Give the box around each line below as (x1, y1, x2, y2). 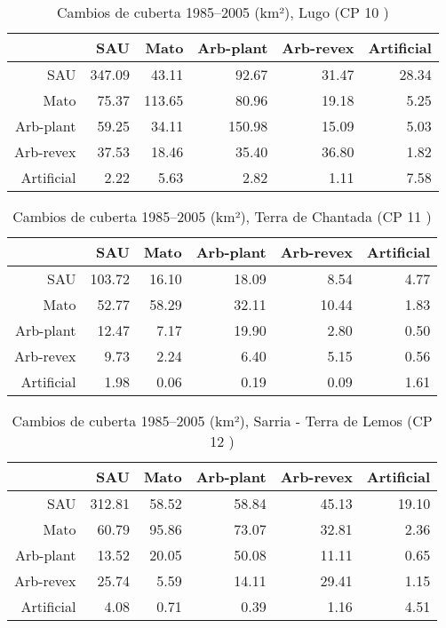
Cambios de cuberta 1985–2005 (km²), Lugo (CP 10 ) (56, 2, 389, 22)
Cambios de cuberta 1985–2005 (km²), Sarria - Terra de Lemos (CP (12, 410, 433, 431)
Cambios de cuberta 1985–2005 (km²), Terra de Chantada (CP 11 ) (12, 206, 432, 227)
